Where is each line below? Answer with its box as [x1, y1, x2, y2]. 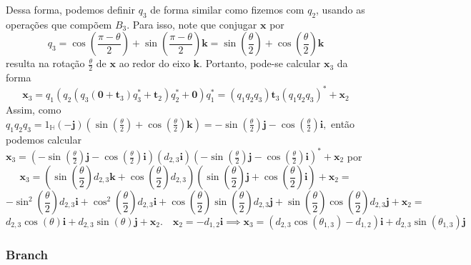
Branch [6, 245, 49, 263]
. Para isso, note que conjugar [127, 16, 257, 31]
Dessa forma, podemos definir [6, 2, 135, 16]
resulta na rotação [6, 56, 85, 71]
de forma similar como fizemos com [150, 2, 304, 16]
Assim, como [6, 102, 61, 117]
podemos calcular [6, 131, 81, 146]
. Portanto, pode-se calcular [199, 56, 321, 71]
